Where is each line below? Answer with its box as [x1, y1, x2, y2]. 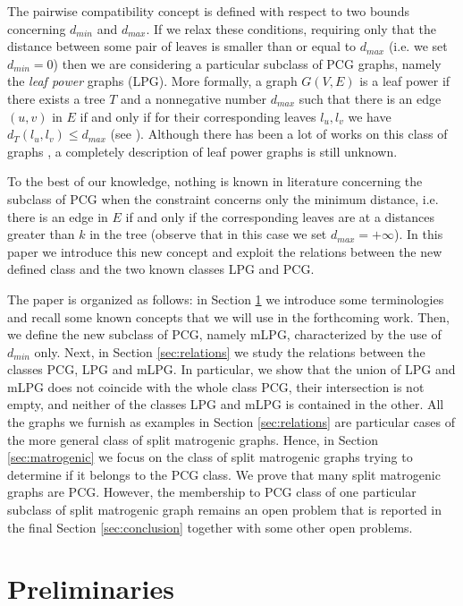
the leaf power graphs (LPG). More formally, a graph [7, 72, 298, 90]
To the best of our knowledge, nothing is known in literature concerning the [7, 172, 423, 191]
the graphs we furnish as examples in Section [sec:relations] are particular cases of [7, 413, 455, 431]
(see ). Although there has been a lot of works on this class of [110, 124, 448, 143]
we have [348, 107, 391, 125]
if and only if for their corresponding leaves [80, 107, 316, 125]
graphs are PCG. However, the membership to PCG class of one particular [7, 482, 417, 501]
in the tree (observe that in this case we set [89, 225, 327, 243]
